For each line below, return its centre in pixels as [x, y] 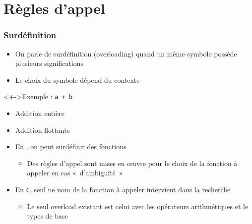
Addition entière [40, 113]
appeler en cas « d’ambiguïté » [75, 173]
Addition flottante [42, 130]
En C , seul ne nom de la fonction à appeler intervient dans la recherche [123, 189]
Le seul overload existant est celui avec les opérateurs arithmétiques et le [138, 206]
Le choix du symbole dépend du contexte [77, 80]
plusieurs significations [49, 63]
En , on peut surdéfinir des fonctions [71, 146]
